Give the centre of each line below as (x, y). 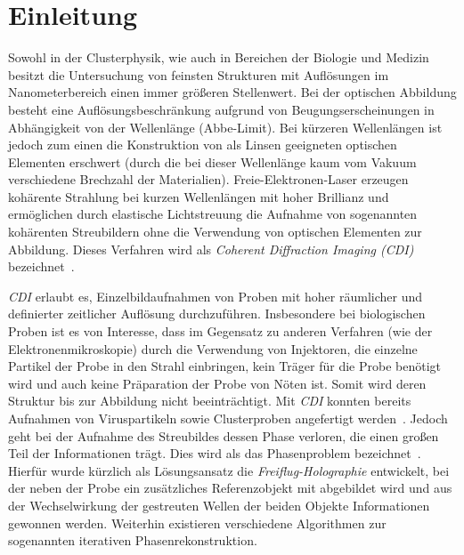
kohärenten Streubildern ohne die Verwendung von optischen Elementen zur (215, 232)
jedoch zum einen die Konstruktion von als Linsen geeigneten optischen (203, 145)
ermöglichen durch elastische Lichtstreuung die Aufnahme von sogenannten (213, 214)
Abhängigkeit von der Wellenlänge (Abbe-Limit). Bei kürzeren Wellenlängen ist (225, 127)
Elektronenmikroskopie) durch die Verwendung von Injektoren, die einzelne (213, 348)
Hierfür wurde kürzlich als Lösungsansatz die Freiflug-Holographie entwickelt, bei (229, 470)
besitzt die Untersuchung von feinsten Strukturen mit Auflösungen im (199, 74)
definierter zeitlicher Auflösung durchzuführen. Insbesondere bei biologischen (217, 314)
